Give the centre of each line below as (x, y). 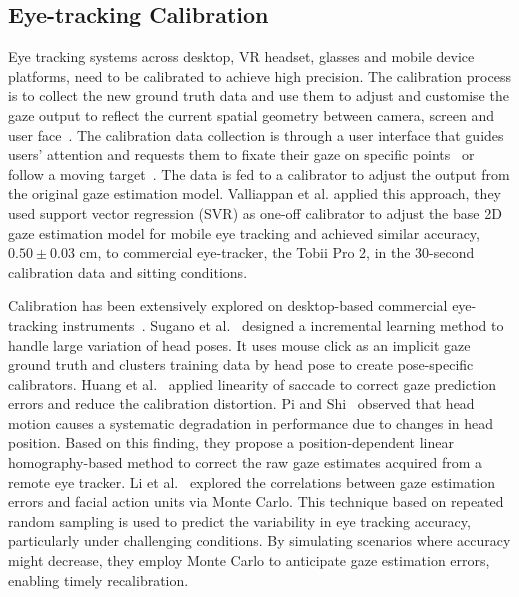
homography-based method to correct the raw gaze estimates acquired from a (245, 462)
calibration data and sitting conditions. (128, 271)
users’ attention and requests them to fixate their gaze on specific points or (241, 154)
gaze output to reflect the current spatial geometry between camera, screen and (251, 114)
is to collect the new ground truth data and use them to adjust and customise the (258, 95)
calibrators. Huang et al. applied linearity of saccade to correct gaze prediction (252, 383)
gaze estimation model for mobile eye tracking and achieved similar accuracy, (244, 232)
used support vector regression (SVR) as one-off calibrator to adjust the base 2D (255, 212)
